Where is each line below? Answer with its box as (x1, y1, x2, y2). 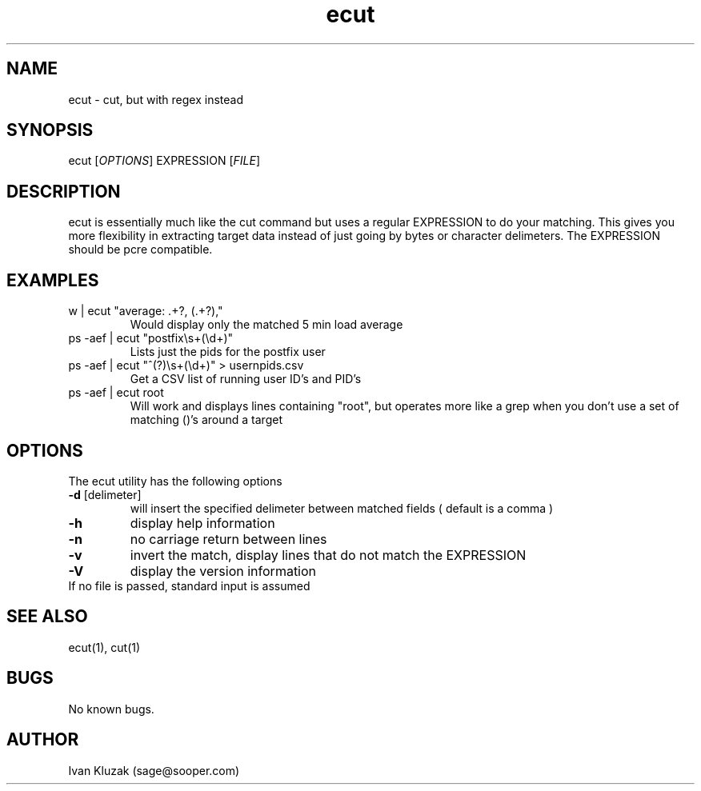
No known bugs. (68, 701, 154, 716)
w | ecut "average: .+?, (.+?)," (68, 304, 223, 318)
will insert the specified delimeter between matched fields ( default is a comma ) (130, 501, 554, 515)
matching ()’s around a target (130, 413, 282, 427)
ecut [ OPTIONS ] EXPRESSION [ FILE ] (68, 154, 261, 168)
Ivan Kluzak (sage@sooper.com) (68, 763, 240, 777)
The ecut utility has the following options (68, 473, 282, 488)
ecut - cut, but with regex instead (68, 92, 244, 106)
